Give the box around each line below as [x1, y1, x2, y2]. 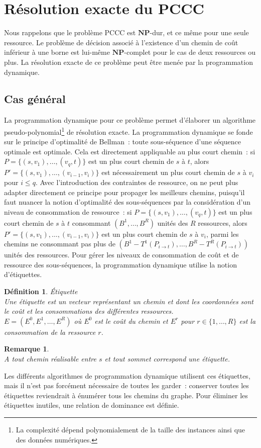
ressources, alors [198, 217, 247, 228]
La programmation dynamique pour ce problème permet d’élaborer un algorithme [4, 115, 256, 125]
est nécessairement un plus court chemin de [101, 167, 235, 177]
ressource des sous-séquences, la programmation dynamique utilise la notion [4, 259, 237, 270]
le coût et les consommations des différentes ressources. [4, 306, 174, 316]
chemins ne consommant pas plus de [4, 238, 115, 249]
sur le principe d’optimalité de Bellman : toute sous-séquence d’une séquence [4, 136, 241, 147]
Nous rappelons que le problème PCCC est [4, 27, 136, 38]
